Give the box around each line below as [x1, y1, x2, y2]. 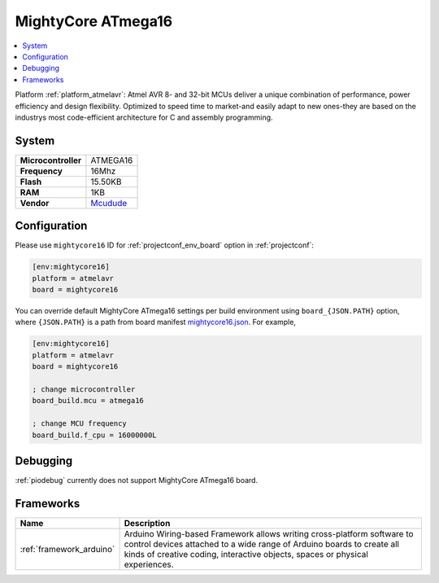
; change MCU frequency [32, 419, 128, 428]
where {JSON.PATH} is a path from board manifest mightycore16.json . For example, [15, 318, 297, 327]
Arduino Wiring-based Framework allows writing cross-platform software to [124, 528, 414, 539]
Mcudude [90, 197, 128, 208]
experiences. [124, 559, 174, 570]
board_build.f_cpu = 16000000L [32, 430, 158, 440]
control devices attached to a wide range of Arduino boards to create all [124, 538, 400, 550]
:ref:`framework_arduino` [20, 543, 115, 555]
